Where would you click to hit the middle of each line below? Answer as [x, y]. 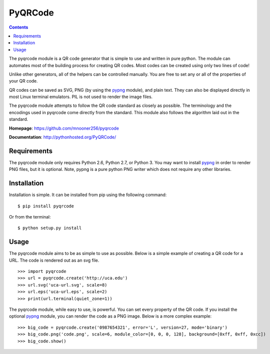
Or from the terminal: [30, 217]
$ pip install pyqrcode [46, 206]
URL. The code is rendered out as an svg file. [54, 260]
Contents [19, 27]
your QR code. [24, 81]
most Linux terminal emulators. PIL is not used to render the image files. [81, 97]
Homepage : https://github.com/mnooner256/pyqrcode [64, 128]
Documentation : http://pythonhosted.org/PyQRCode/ [63, 137]
